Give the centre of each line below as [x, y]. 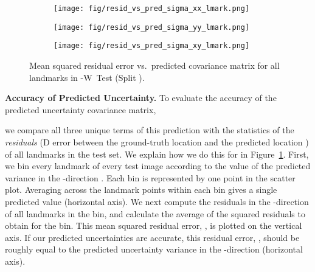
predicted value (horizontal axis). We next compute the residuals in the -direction [157, 201]
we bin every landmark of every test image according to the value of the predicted [158, 166]
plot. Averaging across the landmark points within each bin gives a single [141, 190]
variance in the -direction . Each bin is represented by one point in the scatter [150, 177]
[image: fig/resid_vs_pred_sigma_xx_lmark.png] [152, 9]
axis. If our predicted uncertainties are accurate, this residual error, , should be [152, 237]
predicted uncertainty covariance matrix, [81, 109]
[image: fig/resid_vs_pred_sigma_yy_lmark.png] [152, 27]
